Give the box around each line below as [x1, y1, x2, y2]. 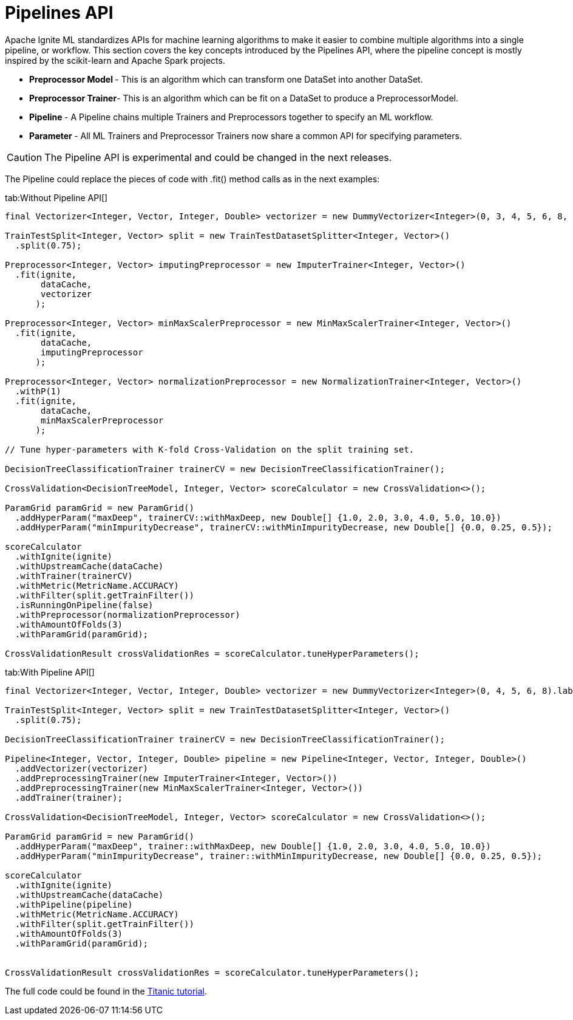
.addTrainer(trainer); [15, 792, 123, 803]
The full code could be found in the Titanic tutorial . [5, 985, 208, 996]
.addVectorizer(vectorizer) [15, 763, 149, 773]
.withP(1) [15, 386, 61, 396]
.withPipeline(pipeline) [15, 899, 133, 909]
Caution [7, 151, 42, 163]
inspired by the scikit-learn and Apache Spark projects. [5, 55, 225, 66]
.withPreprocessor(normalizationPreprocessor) [15, 609, 240, 620]
